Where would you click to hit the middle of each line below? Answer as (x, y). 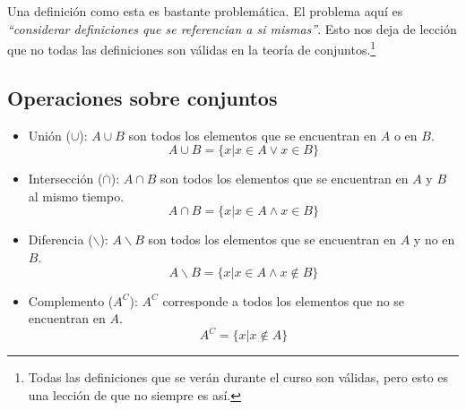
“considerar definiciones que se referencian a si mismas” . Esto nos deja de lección (232, 28)
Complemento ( (71, 300)
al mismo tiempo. (76, 196)
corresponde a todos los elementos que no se (284, 300)
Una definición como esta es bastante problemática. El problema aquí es (205, 11)
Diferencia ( (60, 239)
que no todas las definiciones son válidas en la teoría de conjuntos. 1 (192, 48)
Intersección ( (65, 179)
